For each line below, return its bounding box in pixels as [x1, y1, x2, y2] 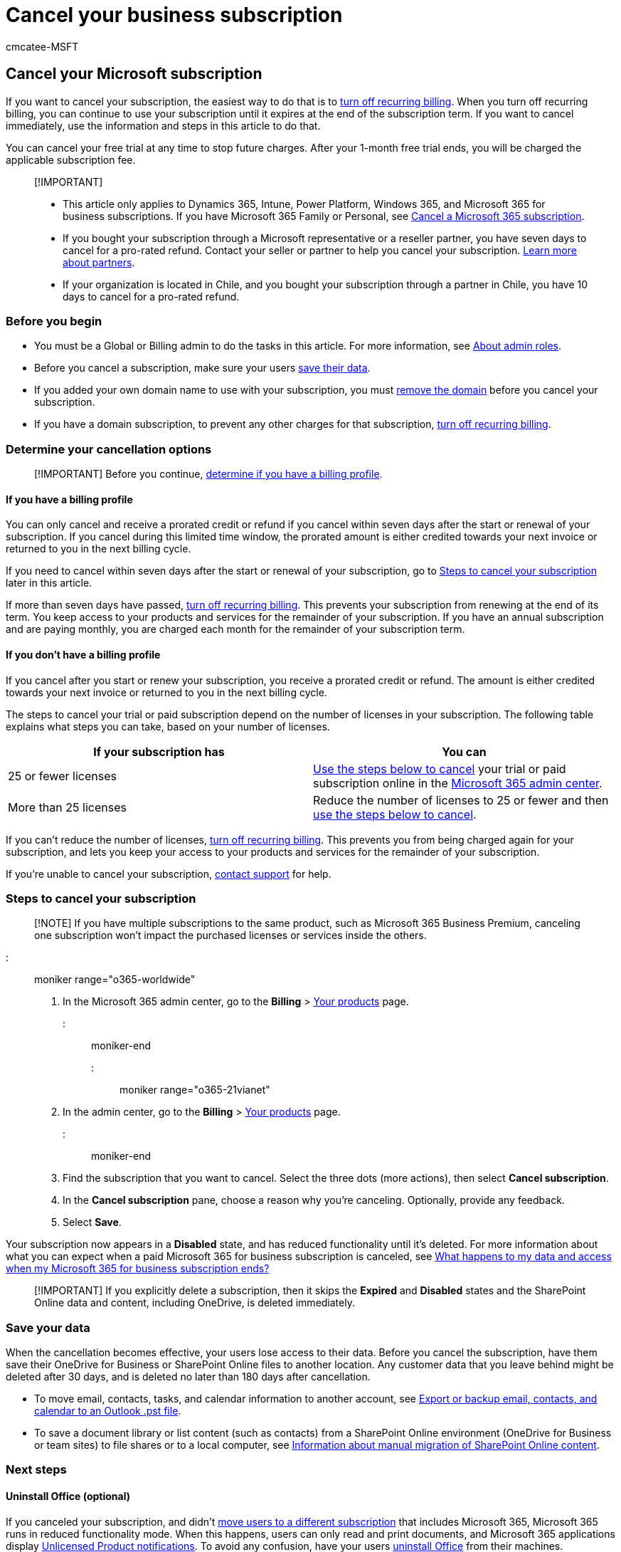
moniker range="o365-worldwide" [34, 973, 196, 986]
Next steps [6, 1462, 67, 1477]
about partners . [63, 256, 135, 268]
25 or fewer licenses [8, 768, 117, 783]
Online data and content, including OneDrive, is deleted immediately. [34, 1296, 355, 1309]
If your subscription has [93, 744, 225, 759]
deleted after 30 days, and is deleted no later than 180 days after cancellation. [6, 1370, 371, 1383]
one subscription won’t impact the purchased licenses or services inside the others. [34, 929, 427, 942]
